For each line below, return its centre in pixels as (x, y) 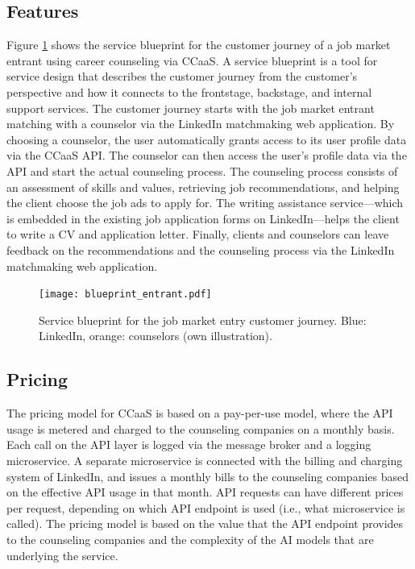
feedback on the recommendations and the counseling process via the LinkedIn (201, 249)
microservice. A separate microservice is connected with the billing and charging (205, 460)
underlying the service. (62, 555)
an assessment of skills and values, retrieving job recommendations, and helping (203, 187)
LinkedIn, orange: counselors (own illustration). (156, 336)
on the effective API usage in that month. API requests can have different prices (205, 492)
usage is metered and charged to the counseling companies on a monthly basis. (201, 428)
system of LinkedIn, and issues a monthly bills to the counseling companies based (208, 476)
